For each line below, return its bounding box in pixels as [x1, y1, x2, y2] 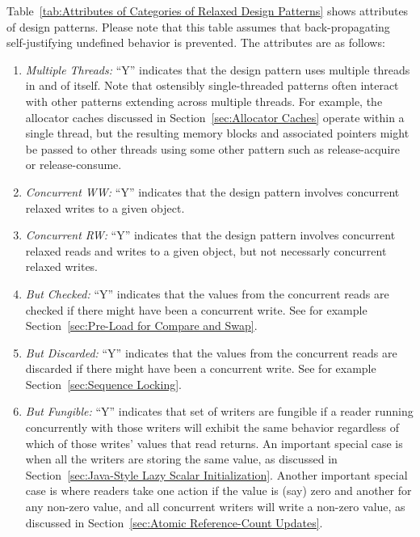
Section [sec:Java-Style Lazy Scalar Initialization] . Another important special [25, 466, 408, 483]
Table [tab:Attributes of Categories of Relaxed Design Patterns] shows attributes [6, 2, 409, 19]
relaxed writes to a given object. [25, 199, 185, 216]
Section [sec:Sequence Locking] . [25, 375, 182, 392]
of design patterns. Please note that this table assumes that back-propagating [6, 18, 390, 35]
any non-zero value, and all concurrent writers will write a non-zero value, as [25, 498, 405, 515]
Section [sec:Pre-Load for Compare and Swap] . [25, 317, 258, 334]
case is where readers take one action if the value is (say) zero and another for [25, 482, 412, 499]
